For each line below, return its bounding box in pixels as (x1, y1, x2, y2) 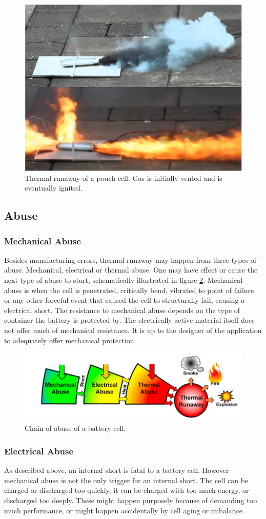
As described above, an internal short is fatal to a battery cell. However (4, 465, 229, 475)
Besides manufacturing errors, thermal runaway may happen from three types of (4, 254, 256, 265)
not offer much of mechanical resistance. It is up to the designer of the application (4, 324, 262, 335)
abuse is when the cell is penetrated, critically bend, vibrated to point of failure (4, 284, 254, 295)
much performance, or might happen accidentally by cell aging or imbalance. (4, 505, 244, 515)
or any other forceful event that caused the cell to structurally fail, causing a (4, 295, 245, 305)
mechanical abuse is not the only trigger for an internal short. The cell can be (4, 474, 249, 485)
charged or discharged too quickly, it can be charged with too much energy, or (4, 485, 249, 495)
